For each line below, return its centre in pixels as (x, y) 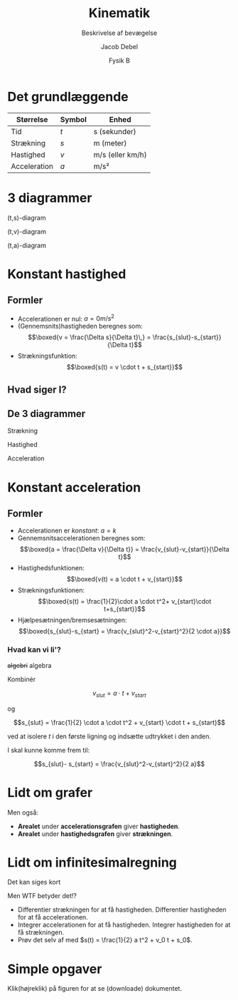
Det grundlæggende (68, 97)
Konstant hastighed (67, 274)
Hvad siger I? (37, 390)
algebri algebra (29, 665)
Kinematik (119, 13)
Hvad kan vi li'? (34, 650)
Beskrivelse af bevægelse (119, 33)
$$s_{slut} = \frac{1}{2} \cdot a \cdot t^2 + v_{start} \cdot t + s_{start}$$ (119, 722)
